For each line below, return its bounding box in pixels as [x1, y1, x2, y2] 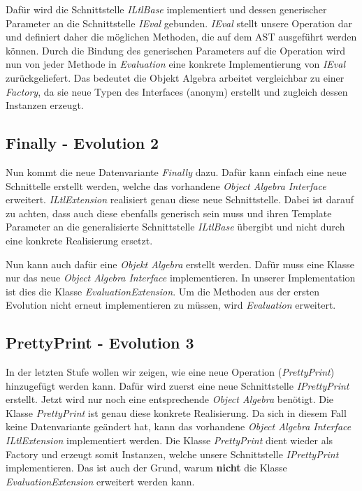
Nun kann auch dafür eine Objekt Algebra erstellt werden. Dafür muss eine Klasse [6, 256, 354, 271]
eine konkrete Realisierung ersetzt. [6, 233, 153, 247]
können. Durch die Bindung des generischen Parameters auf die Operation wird [6, 43, 346, 57]
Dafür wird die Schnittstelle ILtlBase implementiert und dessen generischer [6, 2, 327, 16]
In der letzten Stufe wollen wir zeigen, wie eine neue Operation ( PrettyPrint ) [6, 365, 335, 379]
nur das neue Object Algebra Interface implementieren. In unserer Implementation [6, 270, 356, 285]
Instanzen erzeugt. [6, 98, 84, 112]
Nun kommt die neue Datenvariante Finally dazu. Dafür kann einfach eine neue [6, 164, 347, 179]
